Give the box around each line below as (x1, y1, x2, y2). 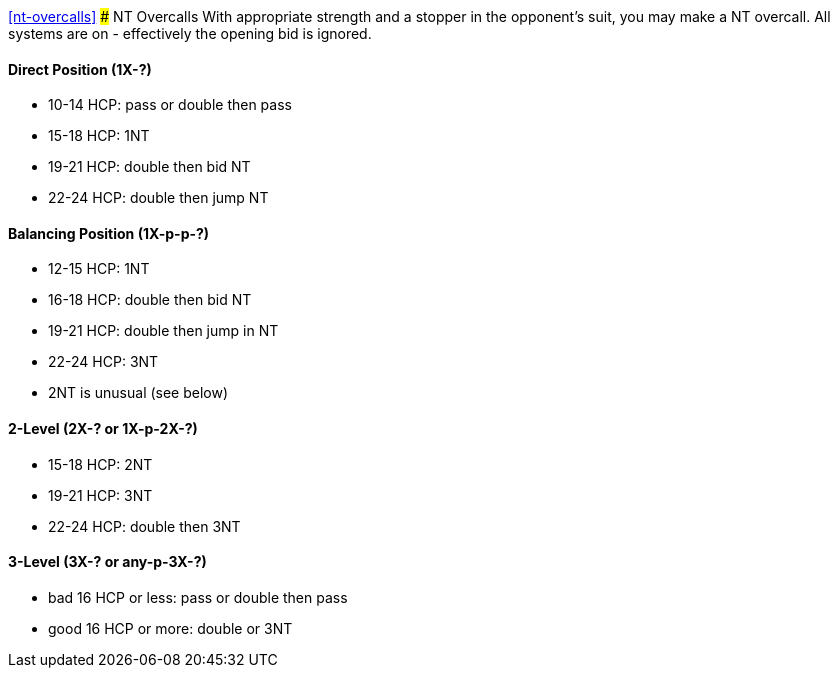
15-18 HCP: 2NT (48, 455, 153, 473)
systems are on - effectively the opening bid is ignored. (8, 25, 372, 42)
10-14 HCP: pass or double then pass (48, 96, 292, 114)
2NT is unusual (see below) (48, 384, 229, 402)
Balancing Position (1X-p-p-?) (8, 224, 210, 242)
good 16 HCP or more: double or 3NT (48, 619, 293, 637)
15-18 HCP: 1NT (48, 127, 150, 145)
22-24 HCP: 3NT (48, 353, 159, 371)
